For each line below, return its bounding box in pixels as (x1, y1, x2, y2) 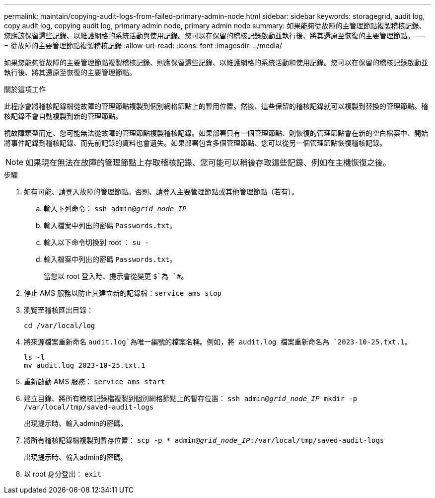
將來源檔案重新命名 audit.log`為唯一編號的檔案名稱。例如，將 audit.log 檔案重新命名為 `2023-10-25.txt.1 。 (24, 337, 412, 346)
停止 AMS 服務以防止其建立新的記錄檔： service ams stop (24, 289, 222, 297)
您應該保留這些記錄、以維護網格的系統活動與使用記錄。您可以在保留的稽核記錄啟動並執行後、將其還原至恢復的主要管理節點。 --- (4, 31, 426, 40)
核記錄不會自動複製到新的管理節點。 (4, 112, 122, 120)
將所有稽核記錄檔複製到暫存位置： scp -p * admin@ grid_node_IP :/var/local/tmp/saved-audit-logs (24, 436, 384, 444)
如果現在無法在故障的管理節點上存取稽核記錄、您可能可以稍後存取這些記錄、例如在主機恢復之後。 (25, 158, 391, 167)
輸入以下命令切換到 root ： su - (44, 238, 149, 247)
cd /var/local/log (24, 322, 95, 330)
